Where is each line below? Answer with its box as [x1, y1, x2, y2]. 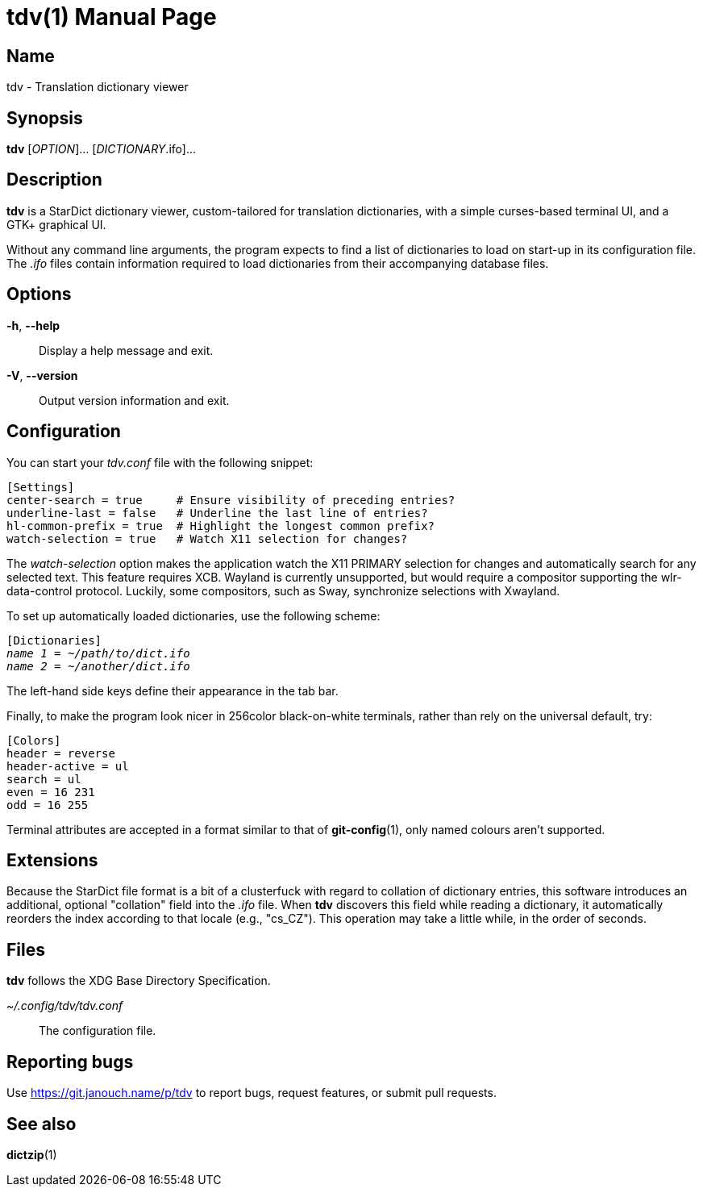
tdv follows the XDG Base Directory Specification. [6, 974, 271, 988]
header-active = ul [6, 759, 129, 773]
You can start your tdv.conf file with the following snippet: [6, 455, 314, 469]
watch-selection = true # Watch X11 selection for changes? [6, 532, 408, 545]
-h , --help [6, 318, 60, 332]
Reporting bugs [6, 1051, 134, 1072]
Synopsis [6, 107, 83, 128]
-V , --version [6, 368, 78, 382]
